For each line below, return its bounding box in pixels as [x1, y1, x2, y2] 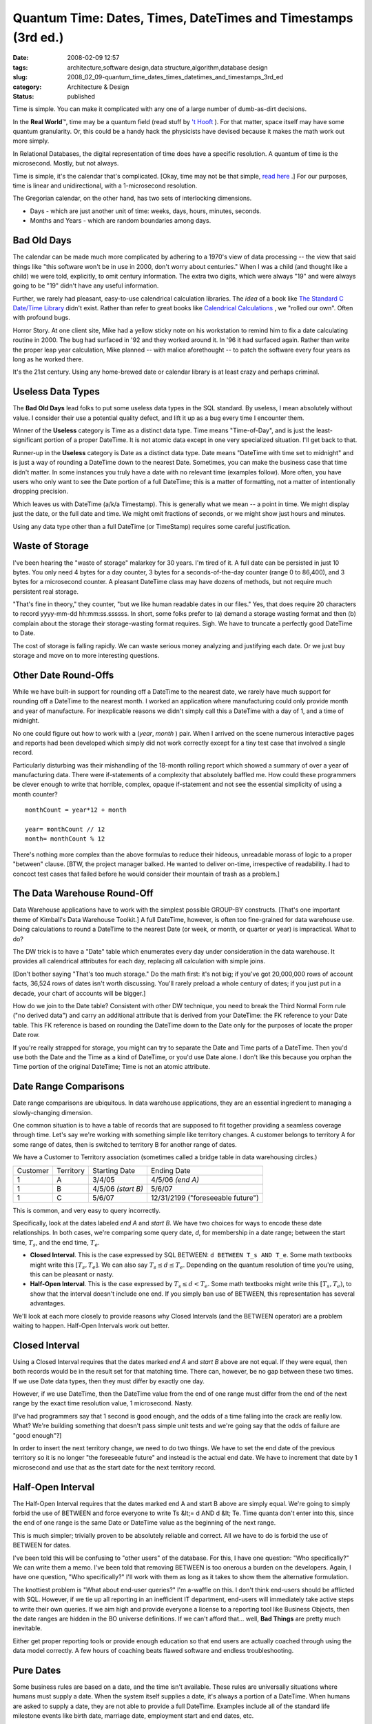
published [67, 92, 96, 100]
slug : [12, 73, 28, 81]
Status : [12, 92, 34, 100]
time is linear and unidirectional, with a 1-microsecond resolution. [12, 181, 198, 190]
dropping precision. [12, 487, 68, 496]
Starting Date [92, 1165, 136, 1175]
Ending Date [150, 1165, 191, 1175]
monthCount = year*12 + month [25, 806, 127, 814]
